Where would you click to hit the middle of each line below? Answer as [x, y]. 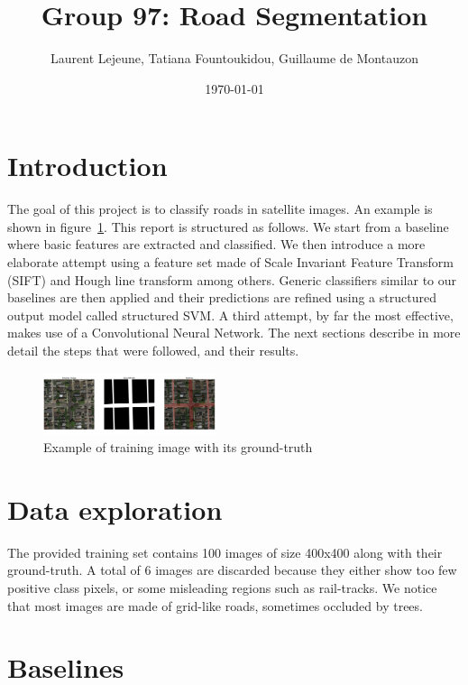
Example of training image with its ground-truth [178, 447]
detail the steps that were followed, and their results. [153, 350]
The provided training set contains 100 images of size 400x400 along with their [225, 552]
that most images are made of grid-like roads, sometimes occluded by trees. [215, 605]
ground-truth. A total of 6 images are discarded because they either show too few [232, 570]
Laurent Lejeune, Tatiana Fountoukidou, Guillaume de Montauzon [234, 58]
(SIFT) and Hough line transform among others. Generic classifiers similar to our [232, 279]
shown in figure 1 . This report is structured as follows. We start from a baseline [228, 226]
